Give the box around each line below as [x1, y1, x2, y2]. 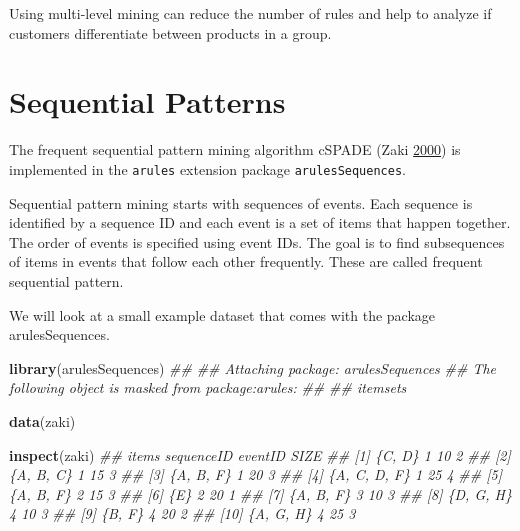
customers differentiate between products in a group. [9, 22, 332, 43]
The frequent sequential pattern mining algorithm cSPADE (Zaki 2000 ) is [9, 139, 461, 160]
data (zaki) [9, 410, 76, 431]
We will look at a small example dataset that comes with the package [9, 304, 436, 325]
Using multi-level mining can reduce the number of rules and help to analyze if [9, 3, 492, 23]
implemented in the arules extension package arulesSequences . [9, 158, 406, 179]
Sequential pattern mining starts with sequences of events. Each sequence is [9, 192, 473, 213]
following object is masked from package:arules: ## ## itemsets [9, 377, 407, 398]
